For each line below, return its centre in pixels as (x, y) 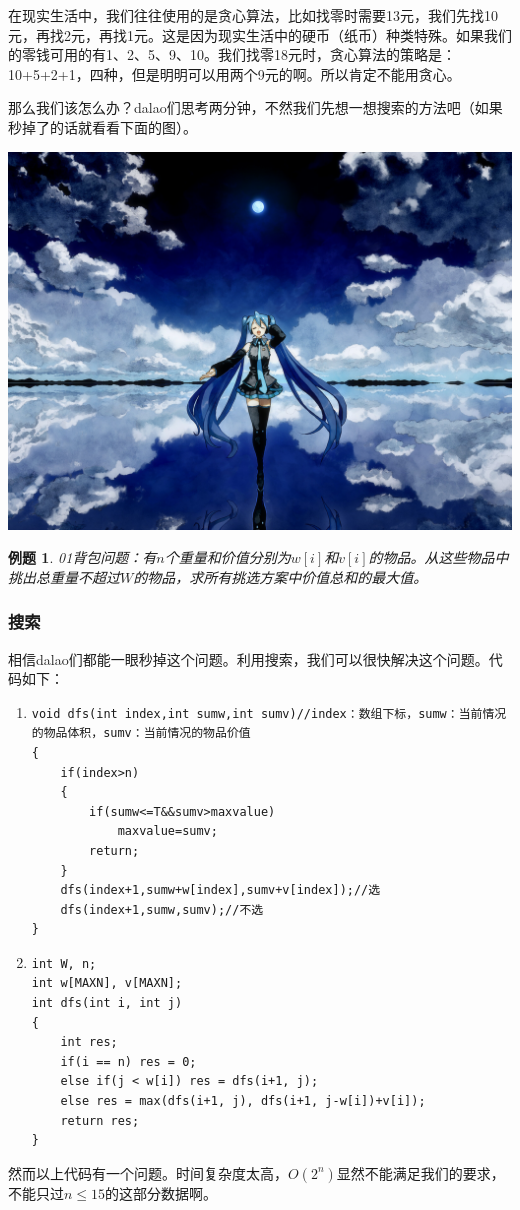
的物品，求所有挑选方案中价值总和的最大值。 (280, 576)
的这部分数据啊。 (161, 1192)
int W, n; (64, 963)
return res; (100, 1120)
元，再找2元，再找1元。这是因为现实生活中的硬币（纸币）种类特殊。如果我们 (260, 34)
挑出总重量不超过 (64, 576)
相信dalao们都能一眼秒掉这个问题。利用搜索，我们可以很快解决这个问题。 (248, 658)
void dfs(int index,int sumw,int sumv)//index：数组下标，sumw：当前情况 (269, 713)
